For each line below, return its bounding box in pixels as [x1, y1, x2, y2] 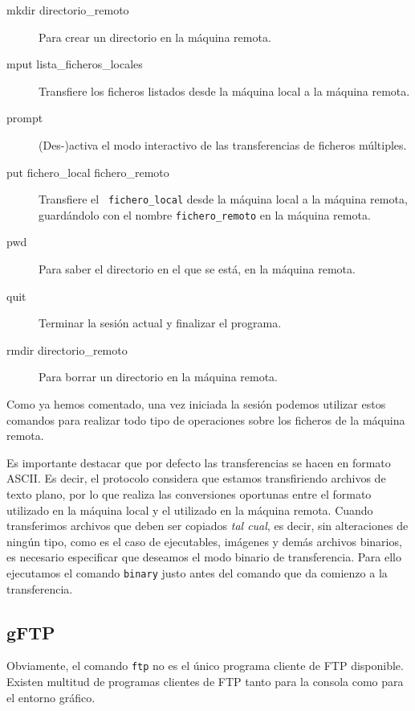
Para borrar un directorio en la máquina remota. [39, 368, 279, 385]
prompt [6, 109, 43, 126]
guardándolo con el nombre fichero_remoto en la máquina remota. [39, 206, 371, 223]
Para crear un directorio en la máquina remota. [39, 28, 271, 45]
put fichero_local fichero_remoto [6, 163, 169, 180]
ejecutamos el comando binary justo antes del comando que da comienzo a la [6, 564, 388, 581]
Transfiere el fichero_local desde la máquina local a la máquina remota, [39, 191, 408, 208]
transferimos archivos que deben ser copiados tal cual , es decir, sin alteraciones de [6, 517, 409, 534]
